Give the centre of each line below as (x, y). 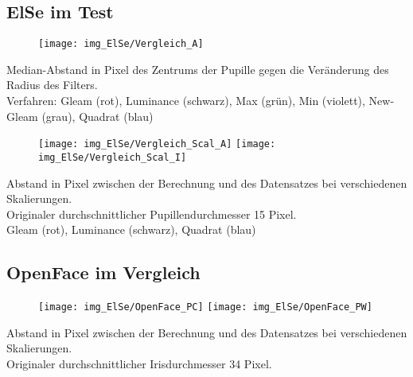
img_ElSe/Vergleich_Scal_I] (113, 157)
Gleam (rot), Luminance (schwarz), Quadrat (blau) (131, 229)
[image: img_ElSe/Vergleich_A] (121, 44)
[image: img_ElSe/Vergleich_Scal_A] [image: (157, 144)
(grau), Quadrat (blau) (97, 116)
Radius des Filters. (52, 85)
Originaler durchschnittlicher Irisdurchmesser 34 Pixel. (139, 363)
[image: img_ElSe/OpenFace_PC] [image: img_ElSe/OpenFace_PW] (205, 307)
